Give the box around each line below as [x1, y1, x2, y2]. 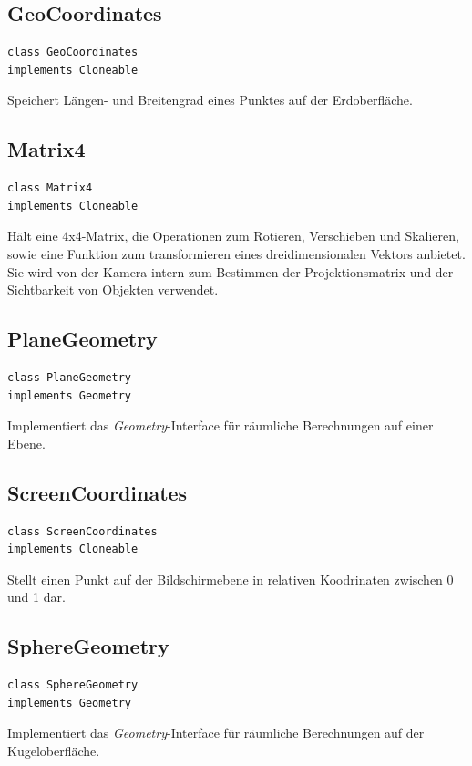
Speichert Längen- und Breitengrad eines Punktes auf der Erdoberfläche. [7, 90, 413, 109]
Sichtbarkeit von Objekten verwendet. [7, 280, 219, 299]
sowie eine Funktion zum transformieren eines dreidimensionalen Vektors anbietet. [7, 243, 466, 263]
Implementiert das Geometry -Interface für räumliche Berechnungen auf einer [7, 416, 434, 435]
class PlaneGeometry [7, 370, 132, 384]
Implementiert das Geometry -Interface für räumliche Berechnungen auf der [7, 723, 425, 742]
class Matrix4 [7, 181, 93, 195]
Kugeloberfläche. [7, 740, 100, 760]
